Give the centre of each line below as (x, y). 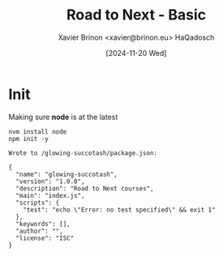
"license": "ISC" (45, 238)
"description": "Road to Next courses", (85, 188)
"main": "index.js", (50, 195)
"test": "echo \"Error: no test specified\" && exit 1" (120, 210)
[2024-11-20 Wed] (136, 53)
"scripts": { (38, 203)
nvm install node (38, 131)
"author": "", (39, 231)
